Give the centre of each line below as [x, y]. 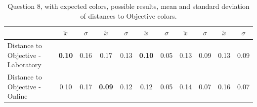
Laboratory [24, 65]
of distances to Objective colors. [128, 15]
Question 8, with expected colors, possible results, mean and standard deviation [128, 6]
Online [18, 96]
